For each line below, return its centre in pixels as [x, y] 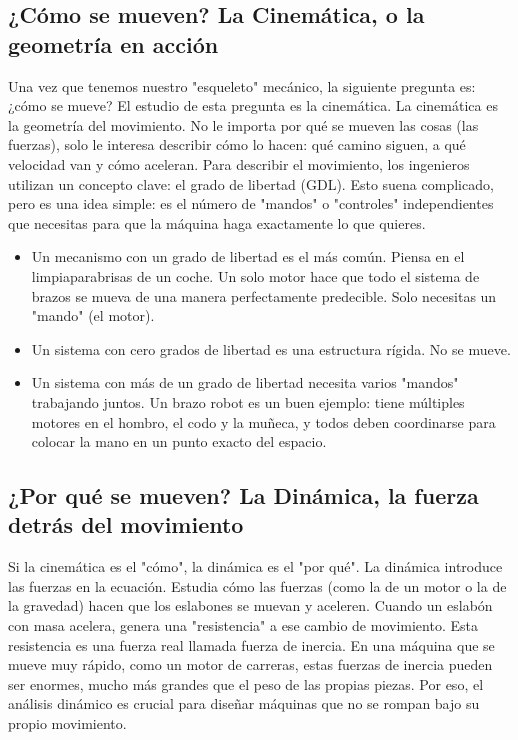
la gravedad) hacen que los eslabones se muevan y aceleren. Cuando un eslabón [250, 605]
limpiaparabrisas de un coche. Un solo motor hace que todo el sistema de [255, 275]
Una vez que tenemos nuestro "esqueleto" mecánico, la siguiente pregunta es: [242, 85]
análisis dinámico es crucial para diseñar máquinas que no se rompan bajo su [244, 703]
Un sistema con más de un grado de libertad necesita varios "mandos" [245, 382]
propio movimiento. [67, 723]
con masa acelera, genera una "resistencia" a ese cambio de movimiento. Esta [243, 625]
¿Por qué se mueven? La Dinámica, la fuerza [243, 495]
